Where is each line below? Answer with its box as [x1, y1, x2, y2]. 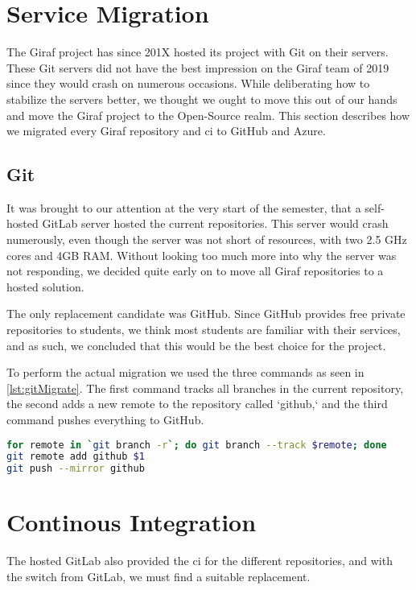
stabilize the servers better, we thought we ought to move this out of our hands [6, 90, 397, 107]
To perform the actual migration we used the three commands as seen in [6, 364, 365, 381]
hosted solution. [6, 278, 84, 295]
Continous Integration [6, 505, 257, 538]
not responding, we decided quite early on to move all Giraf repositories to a [6, 262, 384, 279]
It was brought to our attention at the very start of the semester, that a [6, 199, 361, 216]
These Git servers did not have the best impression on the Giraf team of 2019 [6, 59, 389, 76]
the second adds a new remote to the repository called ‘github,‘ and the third [6, 395, 388, 412]
